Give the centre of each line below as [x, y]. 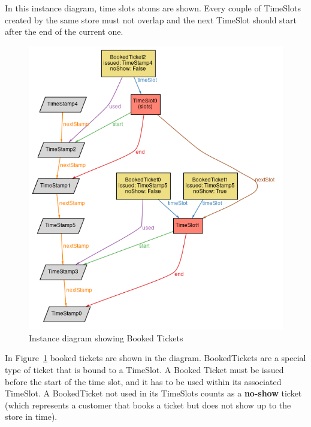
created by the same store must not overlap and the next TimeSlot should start [151, 19]
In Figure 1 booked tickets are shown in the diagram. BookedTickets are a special [155, 358]
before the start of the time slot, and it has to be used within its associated [143, 381]
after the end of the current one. [64, 31]
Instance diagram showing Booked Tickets [106, 337]
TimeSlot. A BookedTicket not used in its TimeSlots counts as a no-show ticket [153, 393]
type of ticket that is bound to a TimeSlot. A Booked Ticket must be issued [144, 369]
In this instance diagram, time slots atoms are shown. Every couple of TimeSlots [153, 8]
